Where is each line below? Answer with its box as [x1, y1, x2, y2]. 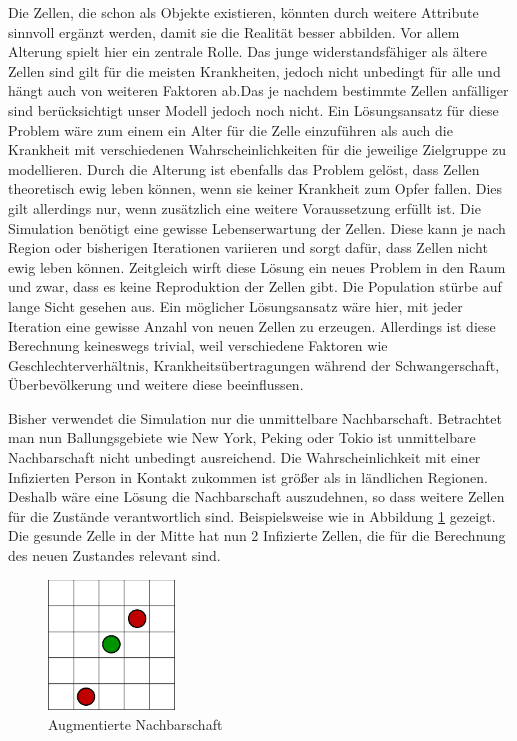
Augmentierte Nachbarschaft [48, 714, 223, 735]
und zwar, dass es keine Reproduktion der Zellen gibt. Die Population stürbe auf [8, 276, 502, 297]
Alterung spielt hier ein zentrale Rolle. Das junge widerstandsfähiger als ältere [8, 41, 487, 62]
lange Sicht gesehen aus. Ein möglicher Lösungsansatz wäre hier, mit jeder [8, 295, 463, 316]
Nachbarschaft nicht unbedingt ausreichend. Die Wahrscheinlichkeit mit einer [8, 447, 481, 468]
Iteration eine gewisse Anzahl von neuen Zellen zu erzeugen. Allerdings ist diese [8, 315, 496, 336]
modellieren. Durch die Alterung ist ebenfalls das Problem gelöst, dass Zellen [8, 158, 480, 179]
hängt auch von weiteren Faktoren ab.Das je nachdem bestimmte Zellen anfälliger [8, 80, 509, 101]
